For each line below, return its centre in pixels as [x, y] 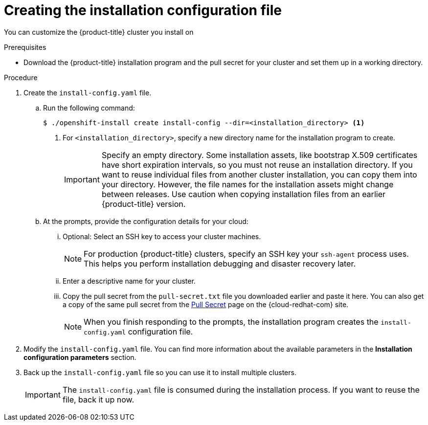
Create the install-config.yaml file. [88, 92]
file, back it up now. [98, 399]
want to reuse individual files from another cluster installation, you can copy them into [259, 174]
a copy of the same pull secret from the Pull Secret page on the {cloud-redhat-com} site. [206, 304]
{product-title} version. [144, 204]
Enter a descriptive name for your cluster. [129, 281]
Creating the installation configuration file [143, 10]
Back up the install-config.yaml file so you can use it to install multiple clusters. [160, 372]
